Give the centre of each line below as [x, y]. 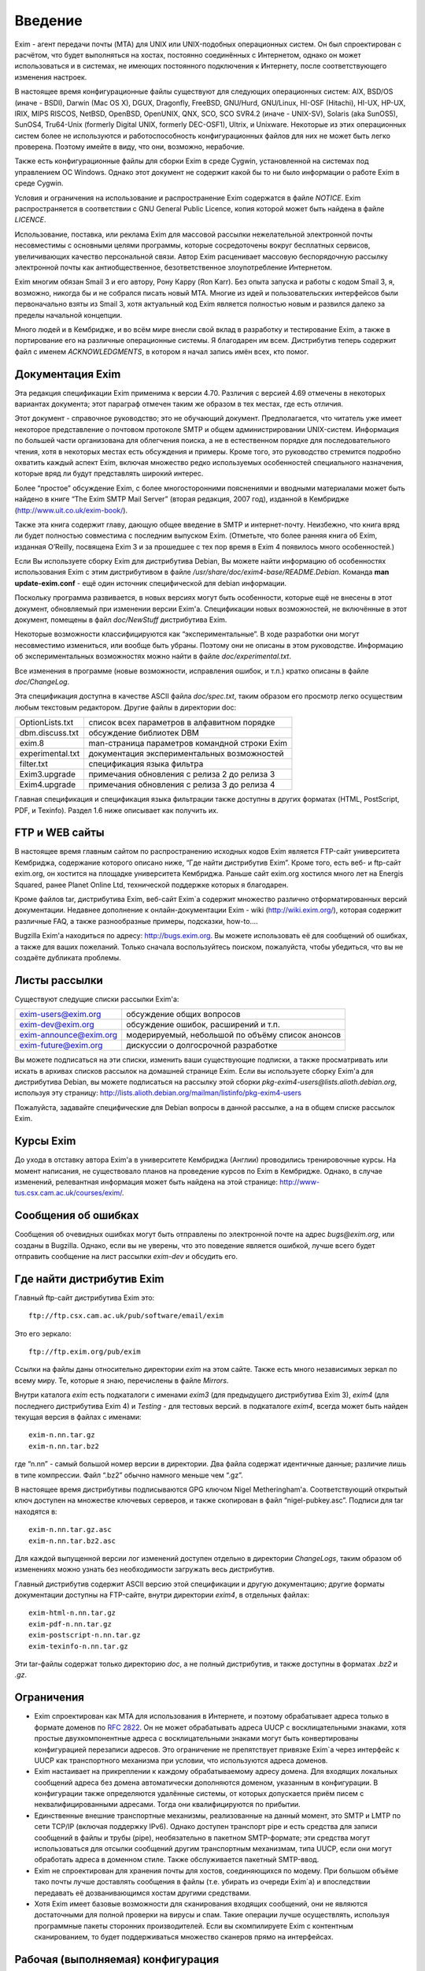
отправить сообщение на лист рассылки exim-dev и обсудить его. [126, 1256]
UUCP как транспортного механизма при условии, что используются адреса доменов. [181, 1760]
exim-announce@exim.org [68, 1035]
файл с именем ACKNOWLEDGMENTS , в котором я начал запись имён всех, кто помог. [162, 352]
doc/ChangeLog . [42, 681]
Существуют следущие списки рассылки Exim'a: [97, 999]
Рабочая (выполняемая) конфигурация [117, 1959]
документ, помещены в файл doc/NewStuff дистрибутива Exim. [121, 620]
